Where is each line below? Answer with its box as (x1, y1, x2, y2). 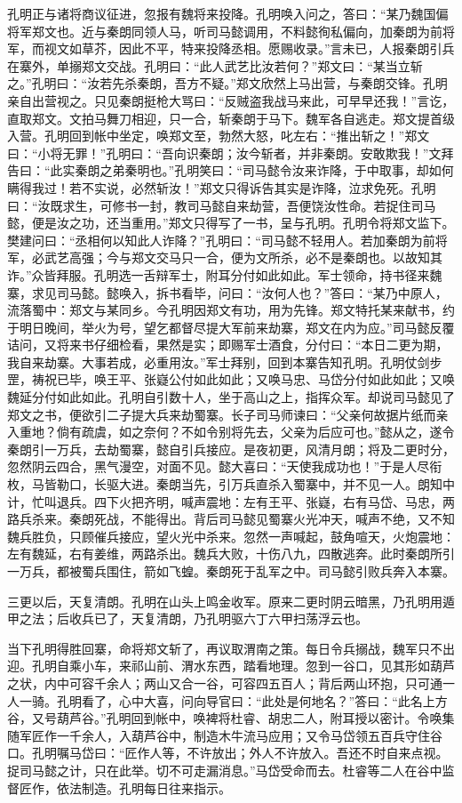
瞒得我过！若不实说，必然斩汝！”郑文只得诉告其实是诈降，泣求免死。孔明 (7, 178, 436, 197)
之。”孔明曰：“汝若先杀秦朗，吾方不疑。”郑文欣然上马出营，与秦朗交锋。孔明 (7, 74, 448, 92)
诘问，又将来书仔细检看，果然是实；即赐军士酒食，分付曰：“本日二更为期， (7, 335, 449, 354)
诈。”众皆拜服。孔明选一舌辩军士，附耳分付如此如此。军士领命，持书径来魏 (7, 265, 442, 284)
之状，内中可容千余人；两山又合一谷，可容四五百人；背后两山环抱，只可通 (7, 673, 442, 692)
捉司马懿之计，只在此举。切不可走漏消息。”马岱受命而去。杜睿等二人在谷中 (7, 760, 442, 779)
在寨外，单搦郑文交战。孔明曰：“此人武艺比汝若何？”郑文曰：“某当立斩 (7, 56, 423, 75)
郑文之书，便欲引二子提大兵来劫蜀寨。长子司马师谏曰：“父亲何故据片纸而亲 (7, 405, 449, 423)
